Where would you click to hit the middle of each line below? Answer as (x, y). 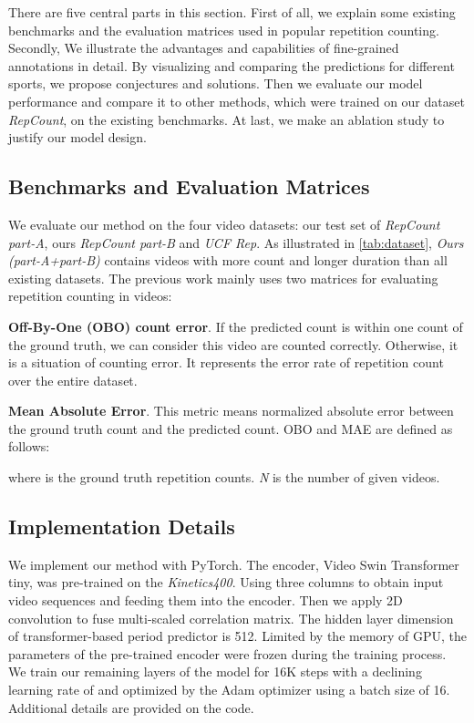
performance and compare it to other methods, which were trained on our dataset (237, 101)
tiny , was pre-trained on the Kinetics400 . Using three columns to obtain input (226, 582)
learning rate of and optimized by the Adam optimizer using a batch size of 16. (229, 690)
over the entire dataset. (73, 380)
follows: (29, 446)
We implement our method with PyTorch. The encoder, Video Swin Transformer (234, 564)
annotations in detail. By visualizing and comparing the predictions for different (232, 65)
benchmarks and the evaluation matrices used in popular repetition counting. (224, 30)
